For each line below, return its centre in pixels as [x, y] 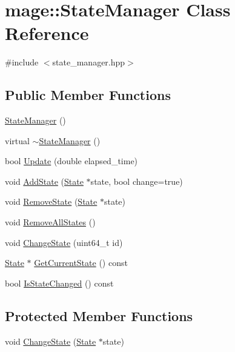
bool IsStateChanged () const [59, 283]
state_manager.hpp [89, 62]
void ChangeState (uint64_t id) [64, 242]
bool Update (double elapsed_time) [71, 161]
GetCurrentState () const [81, 263]
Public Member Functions [88, 95]
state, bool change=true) [137, 181]
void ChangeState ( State [51, 341]
